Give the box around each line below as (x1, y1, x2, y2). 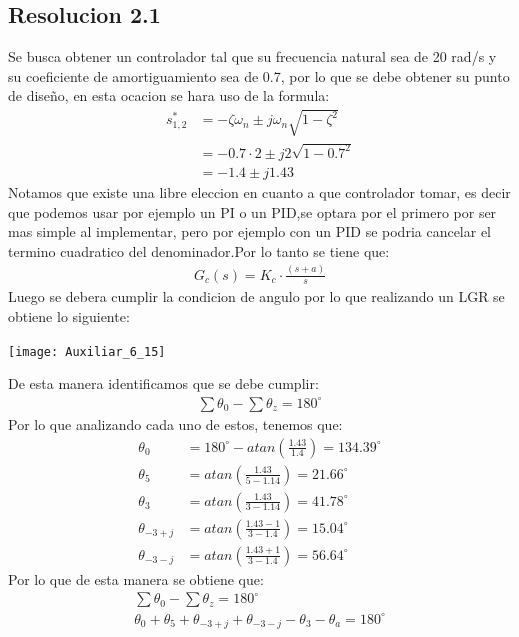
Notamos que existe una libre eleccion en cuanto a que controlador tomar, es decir (8, 181, 511, 202)
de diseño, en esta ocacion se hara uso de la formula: (8, 85, 330, 106)
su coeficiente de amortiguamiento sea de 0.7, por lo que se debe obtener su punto (8, 65, 510, 86)
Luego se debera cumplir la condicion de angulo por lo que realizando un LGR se (8, 286, 505, 307)
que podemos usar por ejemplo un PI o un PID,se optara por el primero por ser (8, 201, 497, 222)
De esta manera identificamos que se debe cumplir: (8, 373, 319, 394)
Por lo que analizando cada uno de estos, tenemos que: (8, 413, 343, 434)
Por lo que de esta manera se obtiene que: (8, 568, 264, 589)
